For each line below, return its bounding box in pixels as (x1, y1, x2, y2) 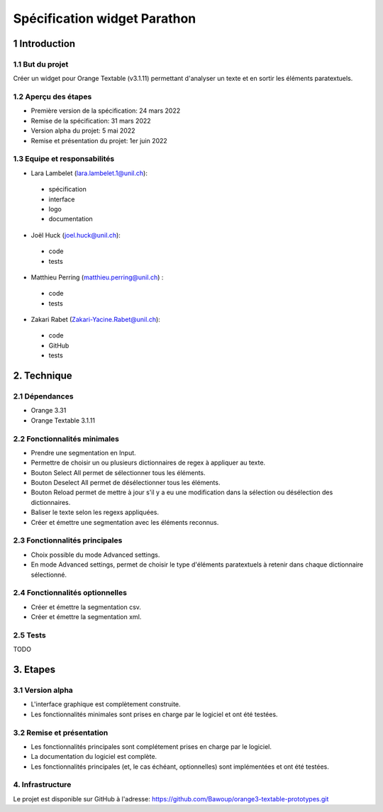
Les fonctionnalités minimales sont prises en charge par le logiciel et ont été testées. (30, 710, 278, 718)
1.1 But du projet (13, 59, 69, 69)
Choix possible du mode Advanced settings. (30, 550, 160, 559)
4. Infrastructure (13, 780, 72, 790)
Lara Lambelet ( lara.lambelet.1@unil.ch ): (30, 169, 148, 177)
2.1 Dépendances (13, 391, 74, 401)
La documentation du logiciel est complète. (30, 752, 157, 761)
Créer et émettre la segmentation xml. (30, 613, 142, 621)
